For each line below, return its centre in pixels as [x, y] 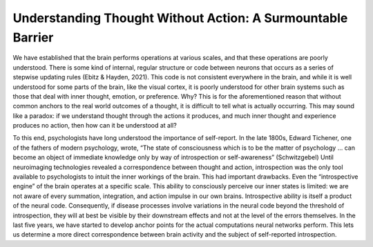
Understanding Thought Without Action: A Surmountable [180, 18]
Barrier [33, 37]
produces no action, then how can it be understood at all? [95, 126]
